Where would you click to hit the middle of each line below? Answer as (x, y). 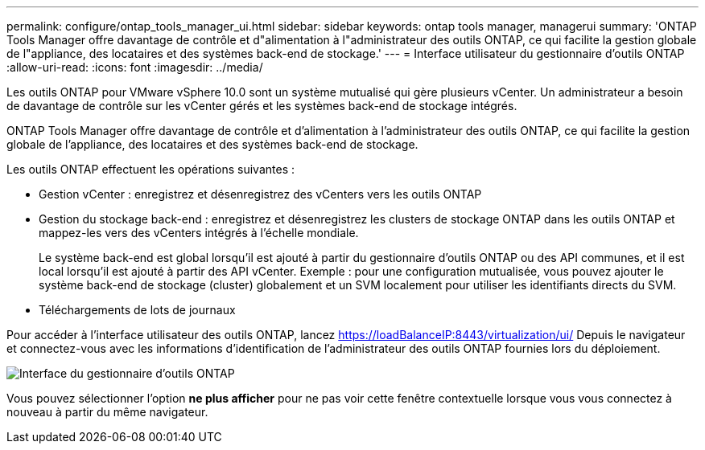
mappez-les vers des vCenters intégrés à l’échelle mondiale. (199, 233)
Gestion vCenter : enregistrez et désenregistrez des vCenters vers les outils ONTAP (260, 194)
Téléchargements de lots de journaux (137, 310)
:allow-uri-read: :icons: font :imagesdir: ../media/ (135, 67)
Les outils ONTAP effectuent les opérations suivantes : (151, 169)
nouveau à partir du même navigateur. (107, 412)
